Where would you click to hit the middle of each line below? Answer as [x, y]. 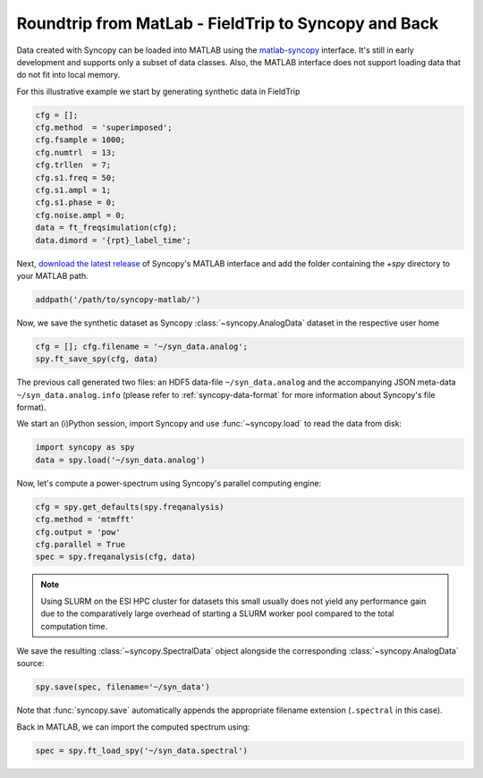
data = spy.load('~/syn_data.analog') [120, 460]
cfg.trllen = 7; [73, 165]
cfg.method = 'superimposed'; [104, 128]
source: [30, 664]
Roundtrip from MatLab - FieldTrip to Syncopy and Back [228, 23]
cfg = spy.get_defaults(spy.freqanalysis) [130, 507]
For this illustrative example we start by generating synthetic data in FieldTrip [158, 91]
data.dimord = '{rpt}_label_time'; [113, 240]
